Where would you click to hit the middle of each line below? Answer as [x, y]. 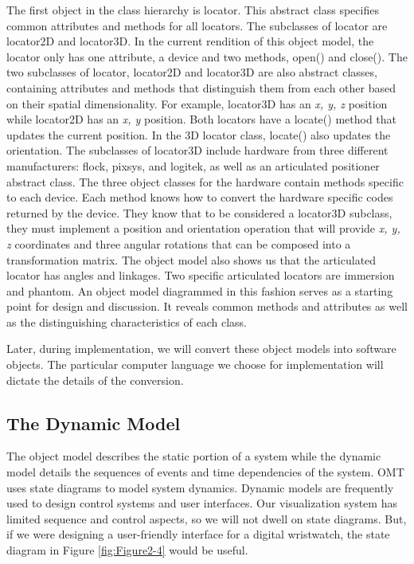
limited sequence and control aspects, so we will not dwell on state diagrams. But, [207, 518]
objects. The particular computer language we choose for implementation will [195, 364]
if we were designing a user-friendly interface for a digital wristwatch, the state [198, 534]
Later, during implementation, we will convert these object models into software [201, 349]
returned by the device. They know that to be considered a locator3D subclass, [199, 212]
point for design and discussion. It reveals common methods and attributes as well [207, 306]
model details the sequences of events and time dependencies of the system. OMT [205, 472]
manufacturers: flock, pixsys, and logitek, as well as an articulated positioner [193, 165]
